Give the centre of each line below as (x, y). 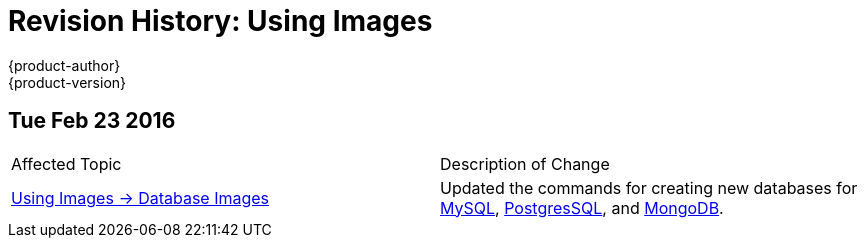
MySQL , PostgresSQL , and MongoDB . (582, 207)
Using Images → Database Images (140, 197)
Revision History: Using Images (220, 21)
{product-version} (67, 82)
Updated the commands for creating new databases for (649, 187)
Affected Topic (66, 163)
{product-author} (64, 65)
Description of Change (525, 163)
